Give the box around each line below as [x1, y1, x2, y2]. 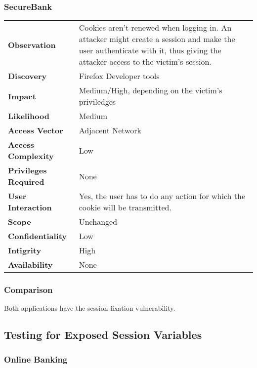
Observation [8, 39, 56, 50]
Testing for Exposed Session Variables [4, 327, 202, 342]
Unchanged [79, 216, 118, 228]
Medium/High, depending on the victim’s [79, 84, 222, 96]
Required [8, 176, 44, 188]
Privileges [8, 164, 47, 176]
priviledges [79, 96, 116, 108]
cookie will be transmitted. [79, 202, 171, 213]
